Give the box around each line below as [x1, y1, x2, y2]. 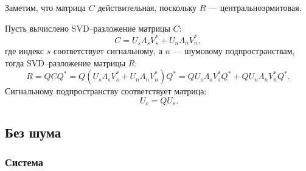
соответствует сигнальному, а [53, 44, 162, 57]
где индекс [5, 44, 44, 57]
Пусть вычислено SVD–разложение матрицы [5, 21, 170, 34]
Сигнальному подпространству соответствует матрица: [5, 85, 207, 97]
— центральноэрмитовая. [208, 1, 302, 13]
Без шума [5, 122, 61, 141]
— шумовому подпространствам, [173, 44, 295, 57]
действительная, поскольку [97, 1, 197, 13]
